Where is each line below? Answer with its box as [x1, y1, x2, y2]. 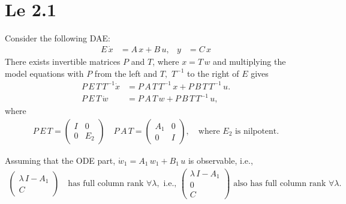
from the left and [94, 67, 158, 79]
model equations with [5, 67, 84, 79]
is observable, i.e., [188, 154, 253, 166]
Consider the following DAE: [5, 32, 110, 44]
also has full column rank [233, 179, 326, 188]
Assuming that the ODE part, [5, 154, 116, 166]
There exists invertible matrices [5, 55, 121, 67]
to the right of [187, 67, 239, 79]
